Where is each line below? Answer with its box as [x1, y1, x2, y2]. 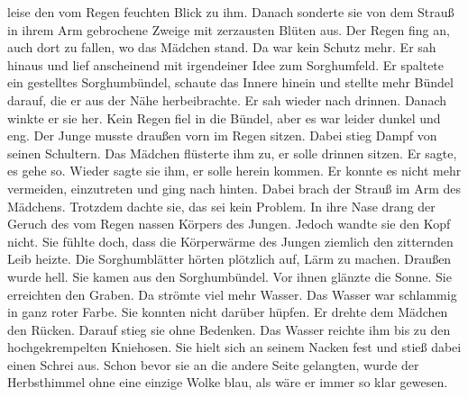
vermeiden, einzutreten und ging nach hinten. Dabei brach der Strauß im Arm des [7, 178, 461, 197]
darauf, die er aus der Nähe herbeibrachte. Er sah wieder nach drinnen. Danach [7, 90, 447, 109]
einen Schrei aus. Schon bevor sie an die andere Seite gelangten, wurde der [7, 355, 419, 374]
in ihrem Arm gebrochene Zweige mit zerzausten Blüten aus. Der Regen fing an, [7, 20, 450, 39]
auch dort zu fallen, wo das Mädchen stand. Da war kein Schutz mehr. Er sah [7, 38, 436, 57]
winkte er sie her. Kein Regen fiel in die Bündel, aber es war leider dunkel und [7, 108, 441, 127]
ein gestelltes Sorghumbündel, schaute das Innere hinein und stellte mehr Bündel [7, 73, 454, 92]
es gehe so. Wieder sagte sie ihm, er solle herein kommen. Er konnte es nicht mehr [7, 161, 462, 180]
